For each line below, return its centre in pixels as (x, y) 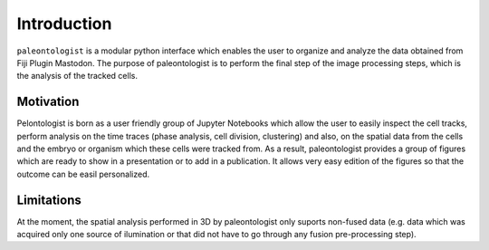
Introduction (64, 24)
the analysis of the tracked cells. (77, 76)
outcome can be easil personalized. (83, 174)
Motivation (48, 102)
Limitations (49, 200)
